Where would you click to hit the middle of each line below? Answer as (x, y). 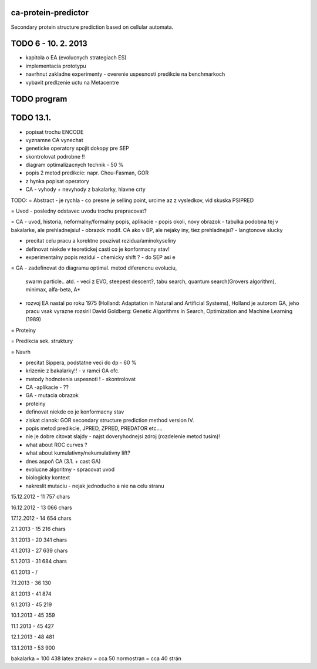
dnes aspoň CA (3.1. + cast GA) (63, 461)
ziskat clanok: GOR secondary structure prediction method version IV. (110, 420)
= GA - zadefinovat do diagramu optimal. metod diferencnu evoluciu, (94, 268)
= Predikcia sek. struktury (42, 341)
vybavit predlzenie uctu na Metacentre (72, 82)
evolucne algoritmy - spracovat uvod (70, 469)
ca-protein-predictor (50, 13)
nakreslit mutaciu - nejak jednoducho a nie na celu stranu (95, 486)
